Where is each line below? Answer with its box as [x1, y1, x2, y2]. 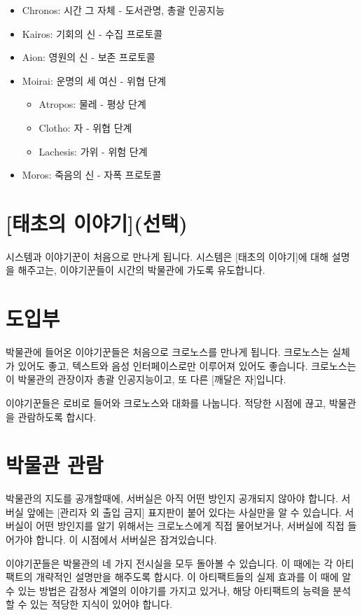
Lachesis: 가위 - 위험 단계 [39, 144, 148, 158]
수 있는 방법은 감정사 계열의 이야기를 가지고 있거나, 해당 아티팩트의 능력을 [6, 583, 330, 597]
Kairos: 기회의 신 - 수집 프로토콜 [22, 26, 163, 41]
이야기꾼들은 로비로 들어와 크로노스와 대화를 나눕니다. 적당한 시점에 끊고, [6, 395, 326, 410]
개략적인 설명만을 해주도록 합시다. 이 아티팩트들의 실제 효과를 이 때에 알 [36, 569, 351, 584]
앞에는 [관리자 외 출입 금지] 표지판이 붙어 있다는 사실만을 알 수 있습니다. [27, 504, 342, 519]
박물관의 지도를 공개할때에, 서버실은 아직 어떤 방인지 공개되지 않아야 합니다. [6, 491, 338, 506]
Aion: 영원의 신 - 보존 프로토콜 [22, 50, 155, 64]
